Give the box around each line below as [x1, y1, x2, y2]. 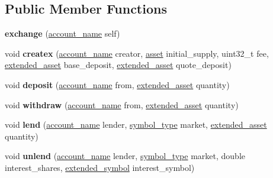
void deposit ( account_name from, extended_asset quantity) [5, 78, 230, 90]
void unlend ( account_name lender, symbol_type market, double [5, 150, 246, 162]
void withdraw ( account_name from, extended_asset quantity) [5, 98, 239, 111]
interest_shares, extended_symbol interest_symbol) [5, 161, 195, 173]
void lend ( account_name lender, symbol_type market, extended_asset [5, 118, 267, 131]
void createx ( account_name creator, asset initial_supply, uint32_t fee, [5, 47, 269, 59]
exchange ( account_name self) [5, 27, 120, 40]
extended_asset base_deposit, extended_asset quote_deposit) [5, 59, 232, 71]
